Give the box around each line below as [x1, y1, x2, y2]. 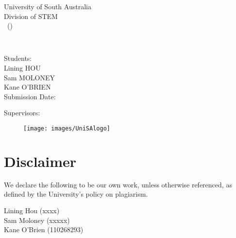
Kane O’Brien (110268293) [4, 224, 84, 235]
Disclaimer [4, 151, 77, 171]
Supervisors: [4, 108, 40, 118]
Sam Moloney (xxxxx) [4, 215, 70, 225]
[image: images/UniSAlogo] [23, 125, 110, 132]
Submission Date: [4, 91, 56, 101]
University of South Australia [4, 1, 91, 11]
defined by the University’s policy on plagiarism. [4, 189, 148, 199]
